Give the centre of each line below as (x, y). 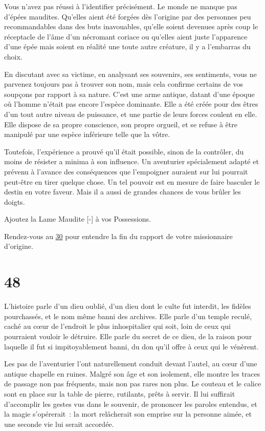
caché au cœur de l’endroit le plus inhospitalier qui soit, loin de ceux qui (117, 326)
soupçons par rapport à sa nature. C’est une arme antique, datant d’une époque (129, 94)
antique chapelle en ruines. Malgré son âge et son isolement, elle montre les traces (132, 373)
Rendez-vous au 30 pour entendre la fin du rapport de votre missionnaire (118, 236)
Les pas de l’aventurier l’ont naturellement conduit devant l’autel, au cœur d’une (131, 364)
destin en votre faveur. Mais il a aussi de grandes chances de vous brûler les (123, 192)
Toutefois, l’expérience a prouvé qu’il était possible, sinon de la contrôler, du (124, 151)
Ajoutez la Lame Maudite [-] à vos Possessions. (78, 219)
